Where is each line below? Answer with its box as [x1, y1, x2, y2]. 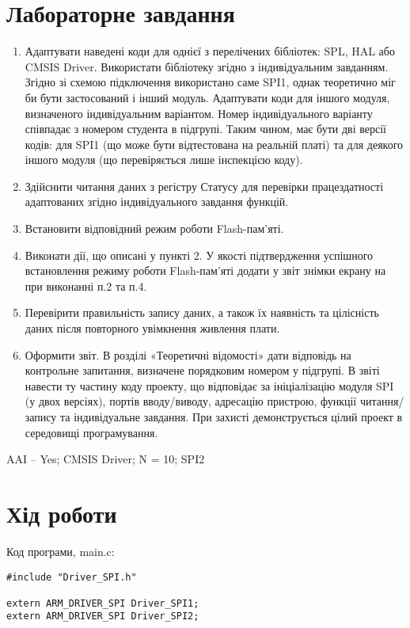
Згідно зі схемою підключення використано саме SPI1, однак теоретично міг [25, 74, 396, 90]
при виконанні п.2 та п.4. [25, 277, 147, 294]
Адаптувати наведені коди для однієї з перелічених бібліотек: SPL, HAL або [25, 43, 395, 59]
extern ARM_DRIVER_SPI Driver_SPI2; [6, 611, 199, 622]
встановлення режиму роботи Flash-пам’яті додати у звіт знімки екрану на [25, 262, 386, 279]
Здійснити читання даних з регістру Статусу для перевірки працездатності [25, 177, 384, 194]
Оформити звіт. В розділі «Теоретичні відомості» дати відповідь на [25, 346, 351, 363]
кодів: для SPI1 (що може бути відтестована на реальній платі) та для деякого [25, 135, 404, 152]
